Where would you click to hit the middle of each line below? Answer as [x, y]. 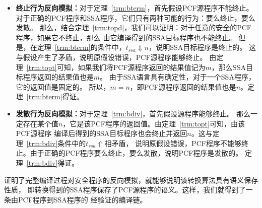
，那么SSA [228, 67]
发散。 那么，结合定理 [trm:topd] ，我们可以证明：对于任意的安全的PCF [134, 27]
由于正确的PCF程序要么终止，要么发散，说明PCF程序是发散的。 [136, 153]
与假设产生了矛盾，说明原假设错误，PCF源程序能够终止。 [111, 57]
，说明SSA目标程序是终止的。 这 [202, 47]
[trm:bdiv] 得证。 [53, 162]
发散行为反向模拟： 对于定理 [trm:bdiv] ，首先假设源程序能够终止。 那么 [133, 113]
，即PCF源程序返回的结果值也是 [183, 86]
